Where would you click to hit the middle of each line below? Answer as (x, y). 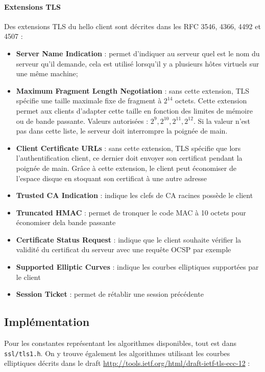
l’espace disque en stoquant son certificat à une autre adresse (111, 178)
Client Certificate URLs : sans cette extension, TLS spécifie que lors (128, 148)
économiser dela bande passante (66, 222)
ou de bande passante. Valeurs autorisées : (82, 121)
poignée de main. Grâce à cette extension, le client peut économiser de (126, 168)
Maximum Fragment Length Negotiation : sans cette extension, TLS (133, 90)
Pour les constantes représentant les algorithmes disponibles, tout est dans (120, 343)
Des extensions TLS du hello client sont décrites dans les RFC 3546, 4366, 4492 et (132, 26)
